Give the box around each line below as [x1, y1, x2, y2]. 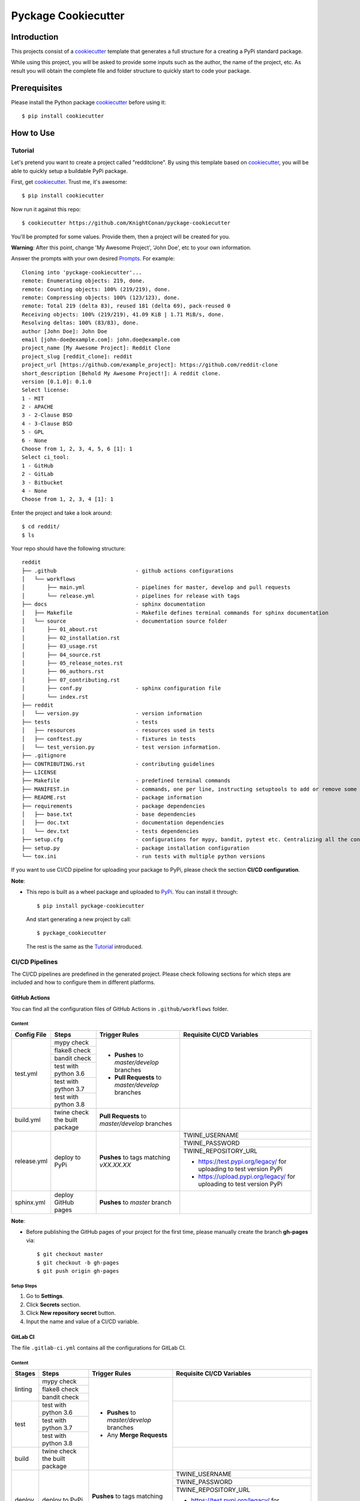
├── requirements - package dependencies [22, 802, 205, 809]
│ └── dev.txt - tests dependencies [22, 827, 199, 835]
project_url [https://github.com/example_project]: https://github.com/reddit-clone [22, 361, 278, 369]
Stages [14, 1370, 36, 1378]
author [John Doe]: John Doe [22, 328, 107, 334]
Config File [14, 1030, 47, 1039]
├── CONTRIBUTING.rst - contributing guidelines [22, 760, 215, 767]
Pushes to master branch [99, 1198, 172, 1207]
